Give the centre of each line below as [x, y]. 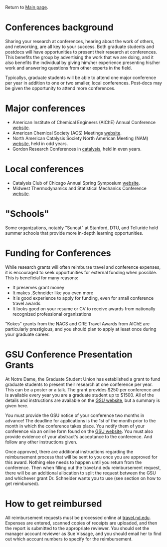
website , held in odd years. [40, 143]
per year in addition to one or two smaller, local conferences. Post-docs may [83, 83]
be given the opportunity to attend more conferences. [60, 88]
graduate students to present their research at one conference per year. [79, 384]
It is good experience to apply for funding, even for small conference [83, 298]
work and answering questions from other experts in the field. [69, 68]
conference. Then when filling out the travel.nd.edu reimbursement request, [83, 467]
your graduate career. [27, 334]
